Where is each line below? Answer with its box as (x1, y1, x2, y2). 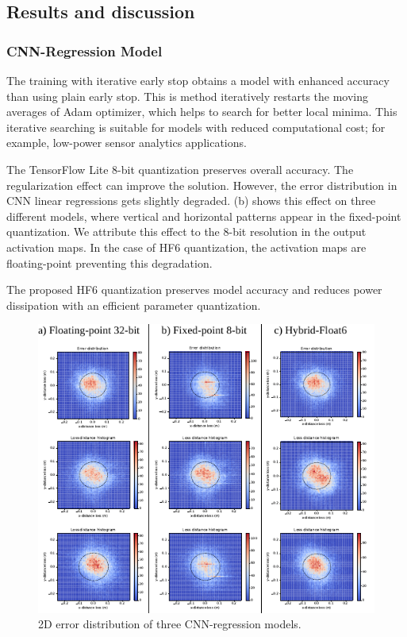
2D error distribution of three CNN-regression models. (38, 616, 301, 632)
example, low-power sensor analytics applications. (6, 134, 247, 151)
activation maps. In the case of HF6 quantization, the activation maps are (6, 238, 367, 255)
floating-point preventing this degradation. (6, 254, 213, 271)
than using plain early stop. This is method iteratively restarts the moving (6, 87, 369, 104)
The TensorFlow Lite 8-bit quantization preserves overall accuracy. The (6, 160, 354, 177)
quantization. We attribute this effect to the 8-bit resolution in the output (6, 223, 367, 240)
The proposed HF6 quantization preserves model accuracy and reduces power (6, 281, 382, 298)
